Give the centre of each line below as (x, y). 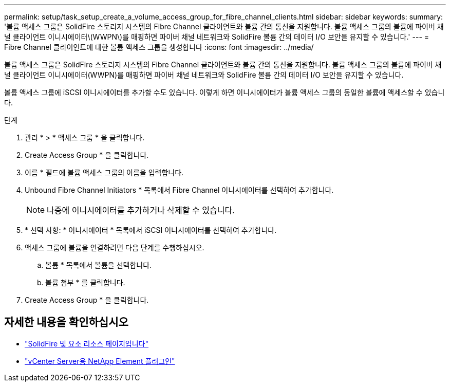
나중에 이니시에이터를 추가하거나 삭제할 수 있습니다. (141, 210)
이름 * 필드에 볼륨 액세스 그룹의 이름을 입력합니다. (104, 172)
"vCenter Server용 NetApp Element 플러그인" (100, 361)
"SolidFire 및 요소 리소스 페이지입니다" (87, 343)
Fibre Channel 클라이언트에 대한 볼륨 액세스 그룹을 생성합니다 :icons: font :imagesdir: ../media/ (159, 47)
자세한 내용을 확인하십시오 (66, 322)
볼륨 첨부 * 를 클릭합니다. (85, 282)
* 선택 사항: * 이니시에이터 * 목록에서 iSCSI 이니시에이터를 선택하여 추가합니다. (151, 230)
